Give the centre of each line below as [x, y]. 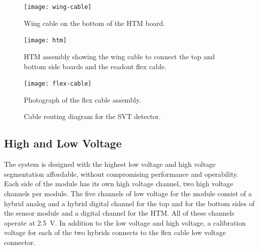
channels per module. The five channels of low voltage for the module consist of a [128, 193]
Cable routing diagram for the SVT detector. [92, 116]
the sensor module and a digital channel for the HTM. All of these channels [119, 213]
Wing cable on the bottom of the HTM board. [94, 23]
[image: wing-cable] [58, 7]
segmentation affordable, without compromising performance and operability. [121, 174]
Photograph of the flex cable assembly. [83, 99]
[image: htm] [45, 41]
